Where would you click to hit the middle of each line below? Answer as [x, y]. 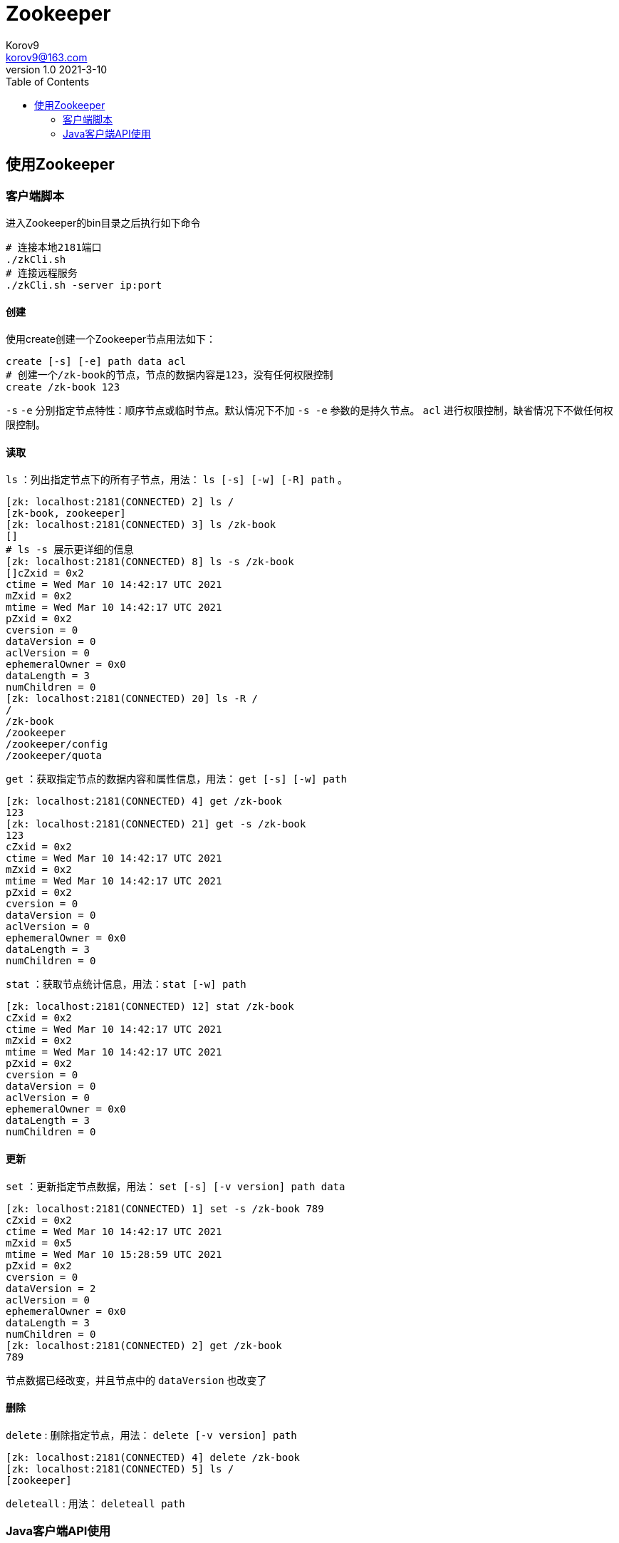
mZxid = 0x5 [39, 1243]
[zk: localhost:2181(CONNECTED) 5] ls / [120, 1469]
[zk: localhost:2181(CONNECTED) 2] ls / [120, 502]
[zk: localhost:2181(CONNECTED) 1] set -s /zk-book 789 [165, 1208]
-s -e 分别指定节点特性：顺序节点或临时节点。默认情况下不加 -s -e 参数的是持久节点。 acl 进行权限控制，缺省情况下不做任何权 [309, 411]
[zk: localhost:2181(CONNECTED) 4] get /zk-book [144, 801]
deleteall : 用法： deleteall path [95, 1503]
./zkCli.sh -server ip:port [84, 285]
